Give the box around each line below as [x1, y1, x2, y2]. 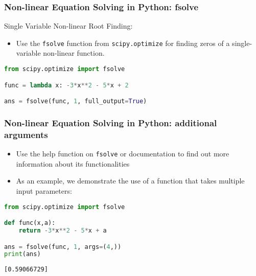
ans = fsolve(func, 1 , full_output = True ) [4, 98, 147, 105]
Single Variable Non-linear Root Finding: [4, 20, 133, 31]
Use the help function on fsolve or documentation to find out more [16, 148, 229, 159]
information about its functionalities [16, 158, 130, 169]
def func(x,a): [4, 219, 56, 227]
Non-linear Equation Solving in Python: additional [4, 116, 217, 129]
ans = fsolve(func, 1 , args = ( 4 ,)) [4, 243, 122, 250]
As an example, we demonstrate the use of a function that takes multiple [16, 175, 245, 186]
